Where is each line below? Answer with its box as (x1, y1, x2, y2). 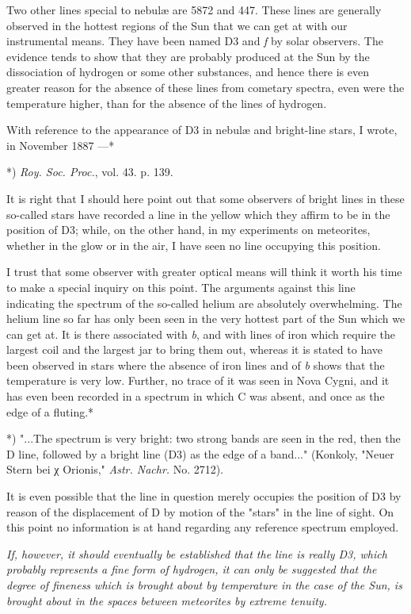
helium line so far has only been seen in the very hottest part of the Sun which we (6, 310, 405, 327)
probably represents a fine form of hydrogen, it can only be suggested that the (6, 561, 377, 578)
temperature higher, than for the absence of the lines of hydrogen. (6, 94, 327, 111)
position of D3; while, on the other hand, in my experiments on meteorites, (6, 221, 371, 238)
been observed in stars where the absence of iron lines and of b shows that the (6, 356, 385, 373)
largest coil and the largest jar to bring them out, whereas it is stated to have (6, 341, 382, 358)
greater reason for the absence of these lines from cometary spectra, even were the (6, 79, 405, 95)
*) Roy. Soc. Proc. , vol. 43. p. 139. (6, 163, 173, 180)
